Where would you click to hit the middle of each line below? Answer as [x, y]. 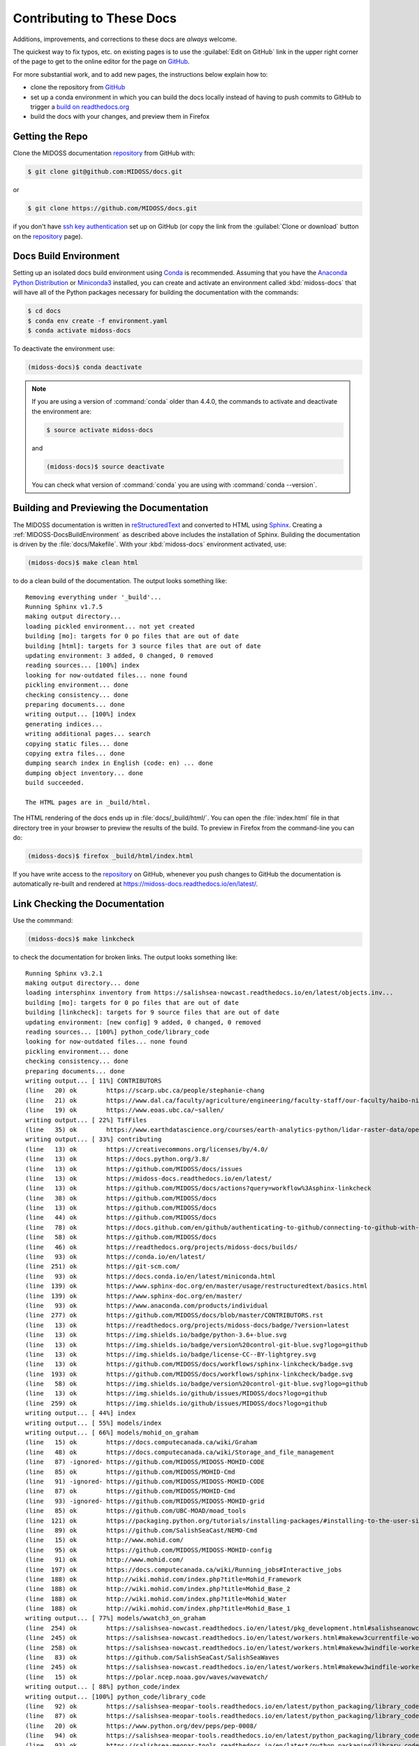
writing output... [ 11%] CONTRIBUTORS [94, 1080]
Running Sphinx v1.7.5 [64, 607]
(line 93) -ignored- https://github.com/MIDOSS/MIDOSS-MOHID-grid [145, 1501]
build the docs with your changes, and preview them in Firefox [120, 117]
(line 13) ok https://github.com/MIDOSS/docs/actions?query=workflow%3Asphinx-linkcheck [198, 1188]
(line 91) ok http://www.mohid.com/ [105, 1560]
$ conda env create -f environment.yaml [97, 321]
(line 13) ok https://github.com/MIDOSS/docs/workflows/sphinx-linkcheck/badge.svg [189, 1364]
